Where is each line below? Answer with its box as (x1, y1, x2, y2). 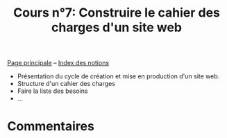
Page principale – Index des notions (7, 59, 110, 67)
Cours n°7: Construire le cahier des (13, 5, 220, 21)
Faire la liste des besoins (17, 87, 88, 95)
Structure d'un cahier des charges (17, 80, 116, 88)
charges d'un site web (51, 19, 183, 35)
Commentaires (7, 119, 95, 135)
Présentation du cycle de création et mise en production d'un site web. (17, 72, 220, 80)
